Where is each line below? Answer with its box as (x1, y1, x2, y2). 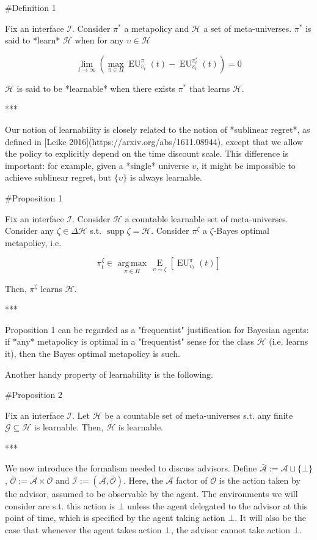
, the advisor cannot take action (171, 523, 290, 536)
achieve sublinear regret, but (5, 171, 112, 184)
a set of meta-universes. (203, 21, 292, 34)
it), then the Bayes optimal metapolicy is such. (5, 347, 181, 359)
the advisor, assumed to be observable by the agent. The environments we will (5, 487, 298, 500)
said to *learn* (5, 34, 60, 47)
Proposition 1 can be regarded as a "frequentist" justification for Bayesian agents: (5, 323, 309, 336)
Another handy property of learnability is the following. (5, 367, 213, 380)
